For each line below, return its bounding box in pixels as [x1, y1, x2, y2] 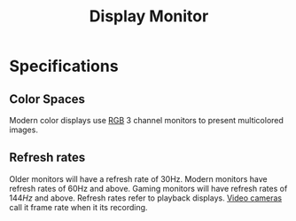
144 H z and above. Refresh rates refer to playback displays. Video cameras [9, 193, 282, 203]
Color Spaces [9, 91, 86, 107]
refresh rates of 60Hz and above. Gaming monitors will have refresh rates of [9, 183, 288, 193]
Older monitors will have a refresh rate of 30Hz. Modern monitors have [9, 173, 268, 184]
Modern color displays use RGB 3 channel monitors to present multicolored [9, 115, 284, 125]
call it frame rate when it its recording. [9, 201, 148, 212]
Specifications [9, 56, 119, 76]
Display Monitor [89, 6, 209, 27]
